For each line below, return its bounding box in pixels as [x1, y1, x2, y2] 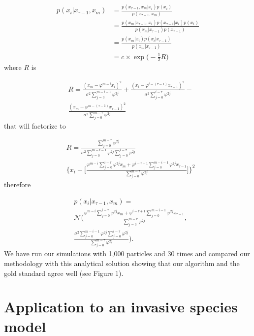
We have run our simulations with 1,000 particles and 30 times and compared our [4, 248, 250, 259]
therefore [4, 179, 31, 190]
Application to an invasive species [4, 297, 238, 317]
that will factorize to [4, 121, 66, 131]
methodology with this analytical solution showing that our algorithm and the [4, 258, 240, 268]
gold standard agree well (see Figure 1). [4, 268, 124, 278]
